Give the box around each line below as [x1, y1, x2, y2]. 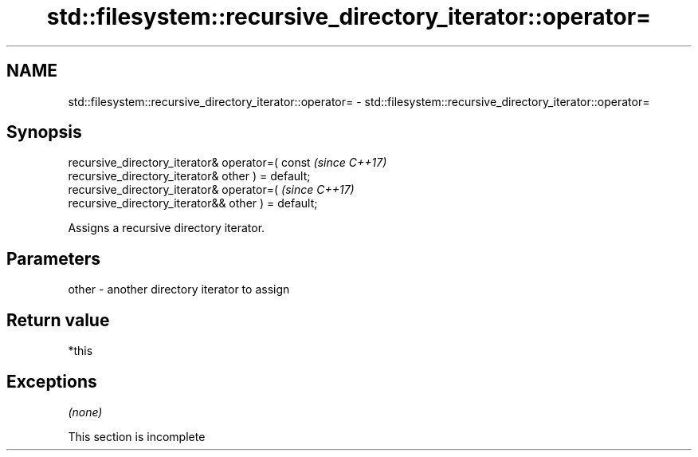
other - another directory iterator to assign [68, 282, 290, 297]
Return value [6, 309, 110, 330]
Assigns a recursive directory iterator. [68, 221, 265, 235]
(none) [68, 404, 103, 419]
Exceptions [6, 371, 97, 392]
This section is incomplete [68, 429, 206, 443]
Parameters [6, 248, 100, 269]
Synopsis [6, 122, 82, 143]
